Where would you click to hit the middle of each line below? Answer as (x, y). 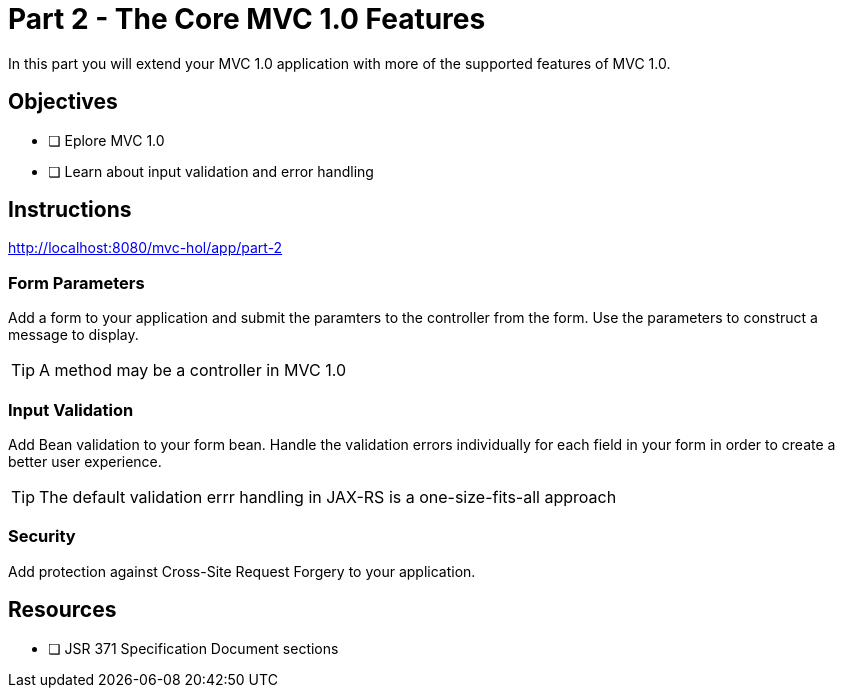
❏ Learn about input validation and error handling (211, 171)
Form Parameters (76, 282)
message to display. (73, 335)
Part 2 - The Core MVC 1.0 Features (247, 19)
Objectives (63, 102)
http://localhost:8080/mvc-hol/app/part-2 (145, 248)
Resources (62, 610)
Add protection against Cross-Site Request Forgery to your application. (242, 571)
